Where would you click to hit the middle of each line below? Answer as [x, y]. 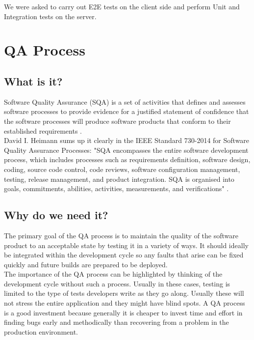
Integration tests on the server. [50, 16]
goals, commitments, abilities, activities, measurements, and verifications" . [116, 188]
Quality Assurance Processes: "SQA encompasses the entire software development [126, 150]
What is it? [33, 81]
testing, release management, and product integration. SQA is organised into [119, 179]
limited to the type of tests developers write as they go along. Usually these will [124, 293]
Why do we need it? [56, 215]
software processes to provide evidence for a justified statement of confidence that [127, 111]
